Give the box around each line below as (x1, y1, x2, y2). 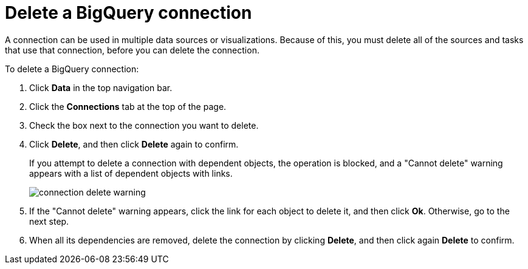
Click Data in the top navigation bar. (29, 82, 173, 93)
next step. (29, 216, 69, 226)
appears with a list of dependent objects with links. (29, 168, 233, 179)
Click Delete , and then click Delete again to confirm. (29, 138, 239, 149)
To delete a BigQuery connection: (5, 63, 139, 74)
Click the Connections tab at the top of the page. (29, 101, 227, 112)
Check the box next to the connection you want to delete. (29, 120, 259, 131)
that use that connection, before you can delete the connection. (5, 44, 259, 55)
